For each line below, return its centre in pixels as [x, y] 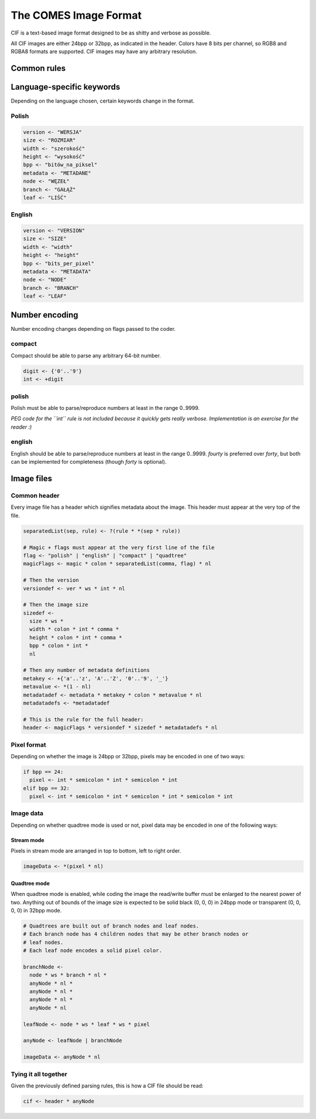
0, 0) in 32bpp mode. [36, 910]
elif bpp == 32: [47, 788]
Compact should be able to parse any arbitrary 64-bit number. [86, 355]
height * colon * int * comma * [76, 637]
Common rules [38, 68]
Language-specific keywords [66, 87]
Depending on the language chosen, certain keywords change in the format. [103, 101]
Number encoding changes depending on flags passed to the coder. [93, 328]
